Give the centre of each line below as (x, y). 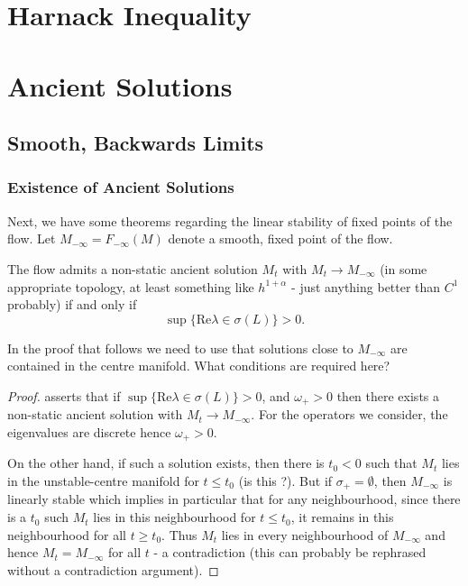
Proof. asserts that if (64, 395)
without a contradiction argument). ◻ (113, 569)
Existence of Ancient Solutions (121, 187)
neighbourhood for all (67, 534)
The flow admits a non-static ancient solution (133, 268)
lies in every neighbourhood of (305, 534)
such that (391, 463)
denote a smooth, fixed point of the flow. (280, 238)
